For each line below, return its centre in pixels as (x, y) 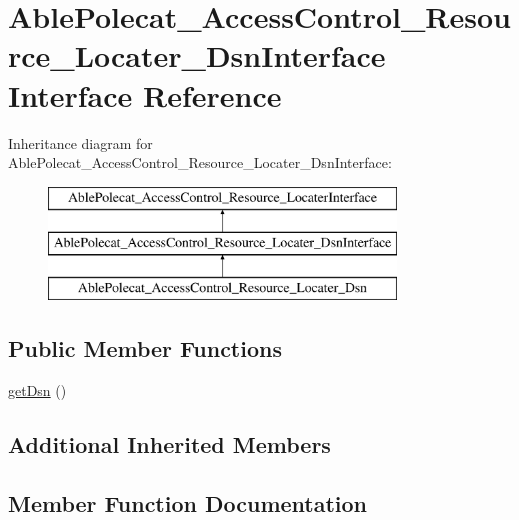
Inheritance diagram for (80, 142)
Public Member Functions (145, 348)
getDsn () (37, 389)
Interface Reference (145, 94)
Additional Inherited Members (169, 443)
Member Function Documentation (188, 502)
